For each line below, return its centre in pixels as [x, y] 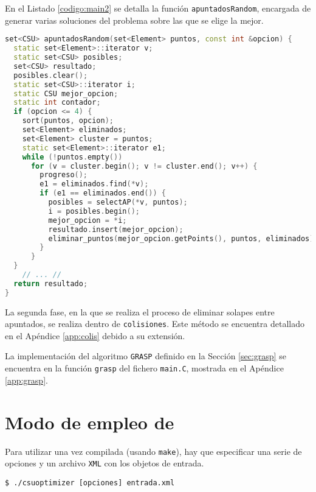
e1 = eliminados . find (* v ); [94, 184]
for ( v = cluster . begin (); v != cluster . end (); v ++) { [144, 166]
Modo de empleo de [90, 422]
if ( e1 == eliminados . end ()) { [103, 193]
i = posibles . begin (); [94, 211]
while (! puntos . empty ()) [72, 157]
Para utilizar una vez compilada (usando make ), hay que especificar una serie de [153, 451]
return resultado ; [51, 283]
